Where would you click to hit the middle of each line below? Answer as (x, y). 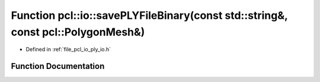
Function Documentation (58, 66)
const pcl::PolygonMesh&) (78, 32)
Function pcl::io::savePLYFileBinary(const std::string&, (149, 15)
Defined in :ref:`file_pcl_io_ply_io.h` (68, 50)
